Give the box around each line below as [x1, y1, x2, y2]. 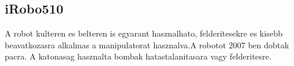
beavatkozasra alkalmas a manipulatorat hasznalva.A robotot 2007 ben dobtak [5, 38, 289, 51]
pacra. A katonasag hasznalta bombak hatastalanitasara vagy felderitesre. [5, 50, 272, 62]
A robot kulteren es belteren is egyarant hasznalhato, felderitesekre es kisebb [5, 27, 283, 39]
